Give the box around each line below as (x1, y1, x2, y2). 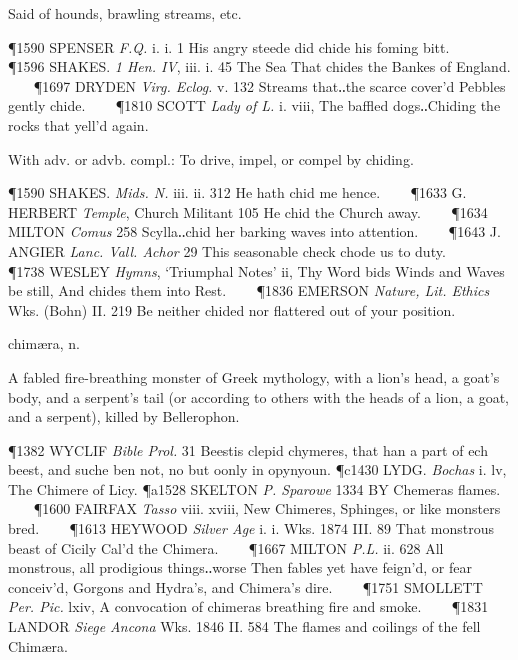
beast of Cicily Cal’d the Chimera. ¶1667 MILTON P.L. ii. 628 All (8, 537, 444, 558)
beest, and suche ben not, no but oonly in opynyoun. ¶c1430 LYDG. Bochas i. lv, (8, 459, 507, 480)
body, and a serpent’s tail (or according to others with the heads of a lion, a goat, (8, 386, 509, 407)
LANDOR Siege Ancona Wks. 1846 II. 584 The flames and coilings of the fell (8, 616, 481, 637)
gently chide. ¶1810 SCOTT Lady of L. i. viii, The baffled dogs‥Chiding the (8, 95, 501, 116)
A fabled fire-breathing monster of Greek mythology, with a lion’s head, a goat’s (8, 366, 500, 387)
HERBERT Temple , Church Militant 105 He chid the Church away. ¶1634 (8, 201, 488, 222)
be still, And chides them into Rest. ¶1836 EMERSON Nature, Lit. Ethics (8, 280, 490, 301)
